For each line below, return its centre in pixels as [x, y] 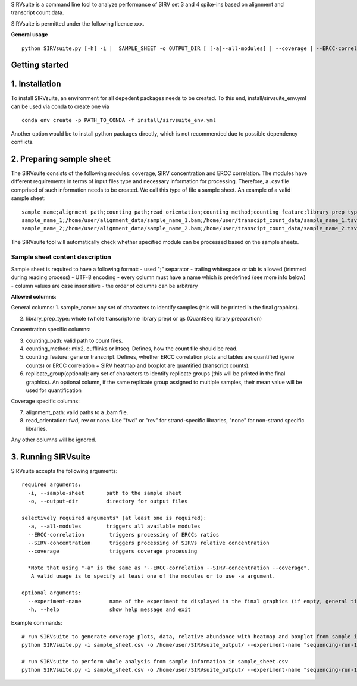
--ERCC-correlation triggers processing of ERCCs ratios [123, 535]
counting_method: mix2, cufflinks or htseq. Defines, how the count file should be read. [132, 349]
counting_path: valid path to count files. [74, 340]
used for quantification [54, 390]
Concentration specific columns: [51, 330]
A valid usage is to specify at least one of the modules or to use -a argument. [153, 576]
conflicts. [22, 142]
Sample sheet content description [61, 257]
